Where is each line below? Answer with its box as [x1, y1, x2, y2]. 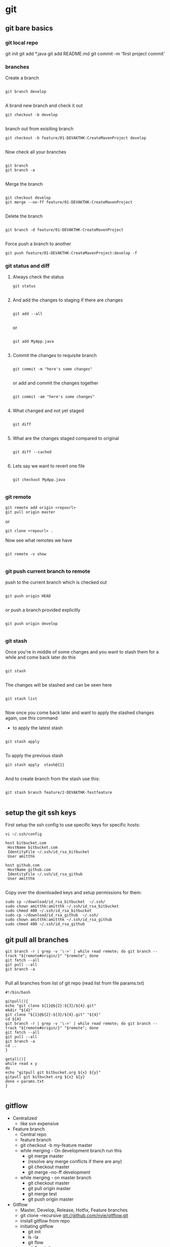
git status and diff [5, 262, 50, 270]
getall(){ [5, 1056, 26, 1061]
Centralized [12, 1115, 37, 1121]
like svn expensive [20, 1120, 59, 1126]
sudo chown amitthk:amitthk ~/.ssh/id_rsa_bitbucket [5, 904, 119, 909]
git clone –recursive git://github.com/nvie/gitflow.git [20, 1212, 128, 1219]
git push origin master [27, 1196, 74, 1202]
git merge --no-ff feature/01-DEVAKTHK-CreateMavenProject [5, 200, 133, 205]
